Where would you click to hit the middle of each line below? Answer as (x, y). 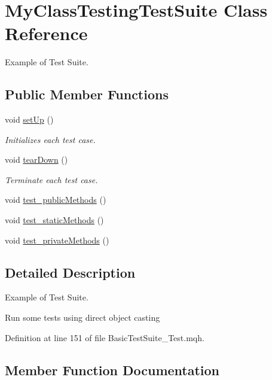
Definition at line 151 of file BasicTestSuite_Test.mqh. (105, 337)
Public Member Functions (87, 94)
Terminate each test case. (51, 179)
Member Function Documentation (112, 370)
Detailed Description (70, 272)
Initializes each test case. (50, 139)
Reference (46, 33)
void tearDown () (36, 159)
